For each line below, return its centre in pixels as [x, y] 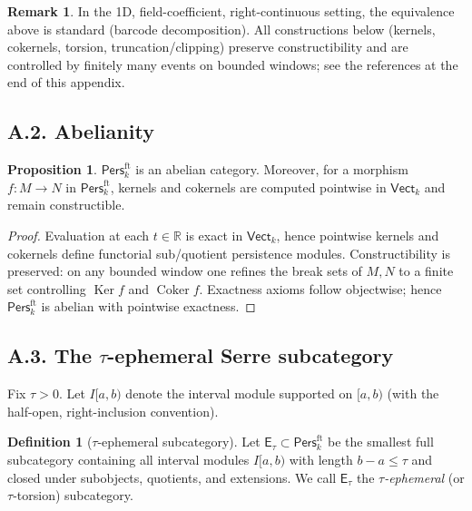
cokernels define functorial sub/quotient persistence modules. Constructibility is [229, 253]
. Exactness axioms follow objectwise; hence [320, 288]
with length [321, 459]
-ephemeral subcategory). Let [179, 442]
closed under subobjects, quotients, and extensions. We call [172, 477]
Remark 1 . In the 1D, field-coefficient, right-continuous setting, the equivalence [231, 11]
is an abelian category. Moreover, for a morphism [272, 169]
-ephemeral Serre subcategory [251, 355]
